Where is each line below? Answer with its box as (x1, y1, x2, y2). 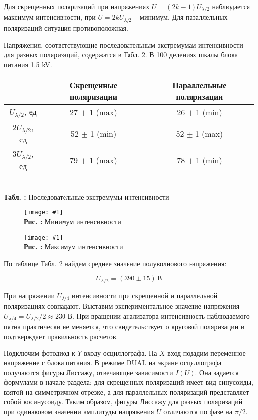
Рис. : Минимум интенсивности (24, 216, 121, 226)
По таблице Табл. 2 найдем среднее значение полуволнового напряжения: (4, 258, 227, 268)
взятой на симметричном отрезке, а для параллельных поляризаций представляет (4, 386, 249, 397)
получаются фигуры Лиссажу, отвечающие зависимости (4, 367, 173, 377)
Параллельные (172, 79, 227, 91)
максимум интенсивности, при (4, 12, 96, 22)
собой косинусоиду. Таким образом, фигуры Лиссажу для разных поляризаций (4, 396, 243, 407)
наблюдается (212, 1, 250, 11)
